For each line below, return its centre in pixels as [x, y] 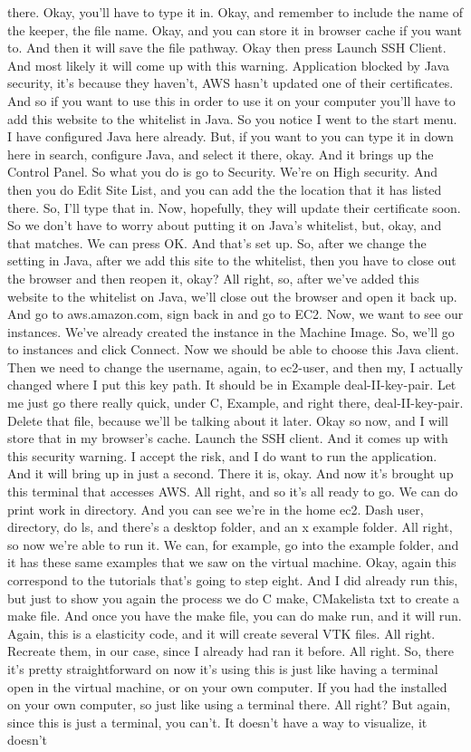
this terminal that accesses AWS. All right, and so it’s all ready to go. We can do [233, 492]
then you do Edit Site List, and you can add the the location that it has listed [225, 189]
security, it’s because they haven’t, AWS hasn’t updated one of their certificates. [231, 83]
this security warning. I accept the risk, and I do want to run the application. [222, 455]
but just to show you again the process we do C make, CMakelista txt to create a [233, 598]
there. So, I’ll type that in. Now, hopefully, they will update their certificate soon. [234, 207]
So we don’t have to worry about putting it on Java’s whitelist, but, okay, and [225, 225]
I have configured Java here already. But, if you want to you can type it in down [231, 136]
